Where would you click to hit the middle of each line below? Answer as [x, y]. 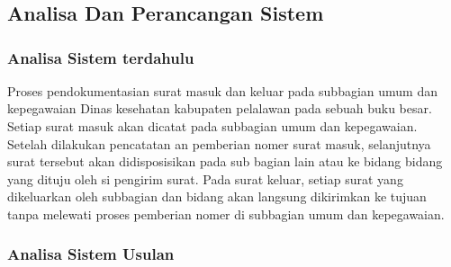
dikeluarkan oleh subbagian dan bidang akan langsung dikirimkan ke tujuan [217, 196]
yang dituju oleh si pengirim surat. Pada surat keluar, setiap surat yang [205, 178]
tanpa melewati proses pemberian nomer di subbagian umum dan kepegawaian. [226, 214]
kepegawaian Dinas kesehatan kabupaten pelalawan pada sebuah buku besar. [220, 108]
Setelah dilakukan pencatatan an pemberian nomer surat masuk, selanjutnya [219, 143]
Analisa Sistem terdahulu [101, 57]
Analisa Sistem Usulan [91, 254]
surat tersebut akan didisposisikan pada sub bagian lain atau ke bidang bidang [225, 161]
